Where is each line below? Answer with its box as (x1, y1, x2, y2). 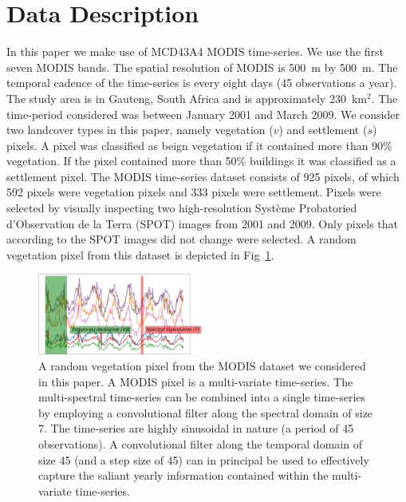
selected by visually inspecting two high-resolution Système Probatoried (6, 200, 357, 216)
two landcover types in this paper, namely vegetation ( (6, 121, 274, 138)
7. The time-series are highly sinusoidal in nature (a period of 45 (38, 420, 354, 437)
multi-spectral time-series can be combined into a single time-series (38, 389, 366, 405)
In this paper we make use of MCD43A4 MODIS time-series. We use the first (6, 43, 384, 60)
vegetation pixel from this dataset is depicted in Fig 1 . (6, 246, 274, 263)
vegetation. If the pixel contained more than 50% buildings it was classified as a (6, 152, 396, 169)
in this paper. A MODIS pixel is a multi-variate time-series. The (38, 373, 353, 389)
